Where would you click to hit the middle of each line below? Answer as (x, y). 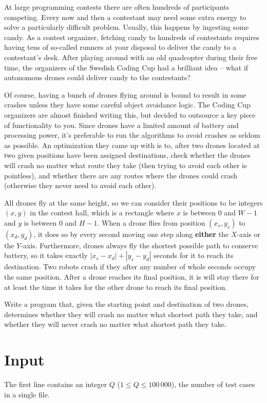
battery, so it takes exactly (46, 255)
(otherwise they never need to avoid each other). (80, 185)
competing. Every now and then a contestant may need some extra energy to (125, 17)
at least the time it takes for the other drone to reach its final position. (116, 287)
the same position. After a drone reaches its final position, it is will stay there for (132, 277)
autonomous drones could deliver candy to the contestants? (97, 77)
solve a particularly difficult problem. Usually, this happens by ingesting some (127, 27)
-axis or (249, 234)
